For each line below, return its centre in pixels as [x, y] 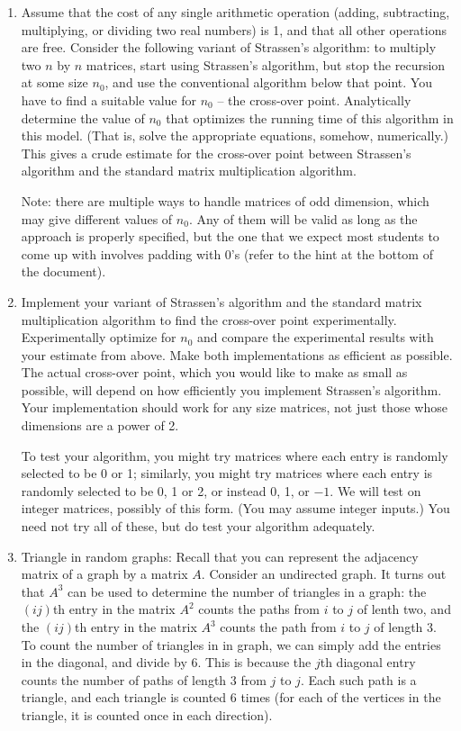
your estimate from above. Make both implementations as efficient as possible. [237, 354]
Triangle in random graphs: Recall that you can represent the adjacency [220, 556]
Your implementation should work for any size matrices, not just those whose [234, 407]
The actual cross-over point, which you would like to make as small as [214, 372]
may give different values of [97, 218]
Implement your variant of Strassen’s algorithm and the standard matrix [221, 301]
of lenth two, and [404, 609]
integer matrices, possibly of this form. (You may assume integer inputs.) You [235, 508]
